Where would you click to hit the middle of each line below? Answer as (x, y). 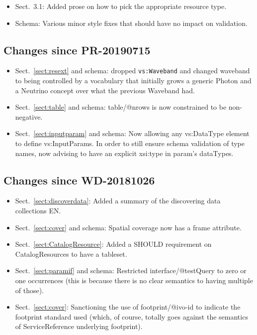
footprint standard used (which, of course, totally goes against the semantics (131, 316)
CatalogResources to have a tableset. (71, 253)
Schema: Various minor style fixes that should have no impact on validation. (131, 23)
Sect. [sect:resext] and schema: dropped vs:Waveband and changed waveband (132, 71)
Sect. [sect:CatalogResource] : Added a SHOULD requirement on (113, 244)
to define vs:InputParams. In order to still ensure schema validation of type (130, 143)
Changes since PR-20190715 (77, 50)
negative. (29, 116)
